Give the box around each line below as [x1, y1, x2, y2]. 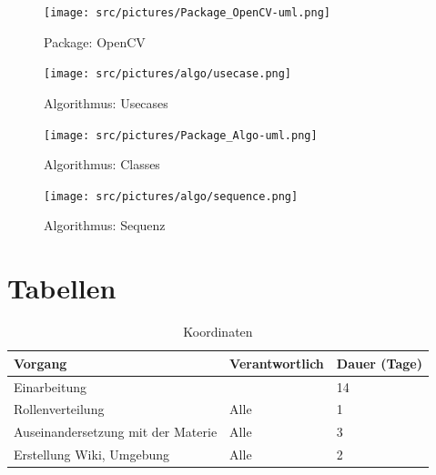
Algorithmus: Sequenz [44, 216, 166, 235]
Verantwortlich [229, 353, 324, 372]
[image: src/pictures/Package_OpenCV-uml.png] [44, 6, 330, 19]
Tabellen [7, 269, 117, 307]
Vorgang [14, 353, 67, 372]
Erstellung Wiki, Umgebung [14, 445, 170, 464]
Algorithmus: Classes [44, 155, 160, 174]
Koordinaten [183, 322, 253, 341]
